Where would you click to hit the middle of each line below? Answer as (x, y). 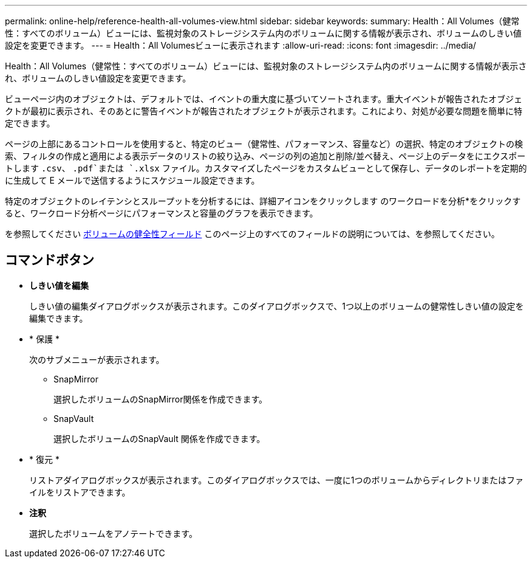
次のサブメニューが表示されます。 (97, 359)
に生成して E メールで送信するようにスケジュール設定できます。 (132, 180)
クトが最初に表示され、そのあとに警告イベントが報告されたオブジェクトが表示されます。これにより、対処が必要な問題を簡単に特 (264, 111)
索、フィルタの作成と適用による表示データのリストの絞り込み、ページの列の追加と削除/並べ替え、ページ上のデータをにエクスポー (265, 156)
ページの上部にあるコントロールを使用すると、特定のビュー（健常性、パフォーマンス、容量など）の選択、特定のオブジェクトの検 (264, 144)
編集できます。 (59, 318)
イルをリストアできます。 (80, 492)
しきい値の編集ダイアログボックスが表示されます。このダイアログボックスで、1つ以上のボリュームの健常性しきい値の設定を (277, 306)
